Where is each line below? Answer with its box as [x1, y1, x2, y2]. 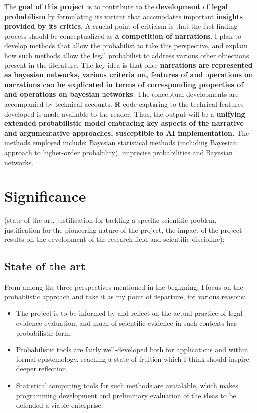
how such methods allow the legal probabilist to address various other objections [4, 50, 249, 60]
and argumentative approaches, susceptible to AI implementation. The [4, 127, 249, 138]
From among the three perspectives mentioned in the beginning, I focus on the [4, 282, 243, 292]
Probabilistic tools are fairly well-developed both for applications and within [16, 344, 248, 354]
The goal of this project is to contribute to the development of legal [4, 1, 228, 11]
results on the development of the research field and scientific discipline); [4, 234, 225, 244]
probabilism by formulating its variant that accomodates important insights [4, 11, 243, 21]
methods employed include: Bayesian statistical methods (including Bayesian [4, 137, 237, 148]
